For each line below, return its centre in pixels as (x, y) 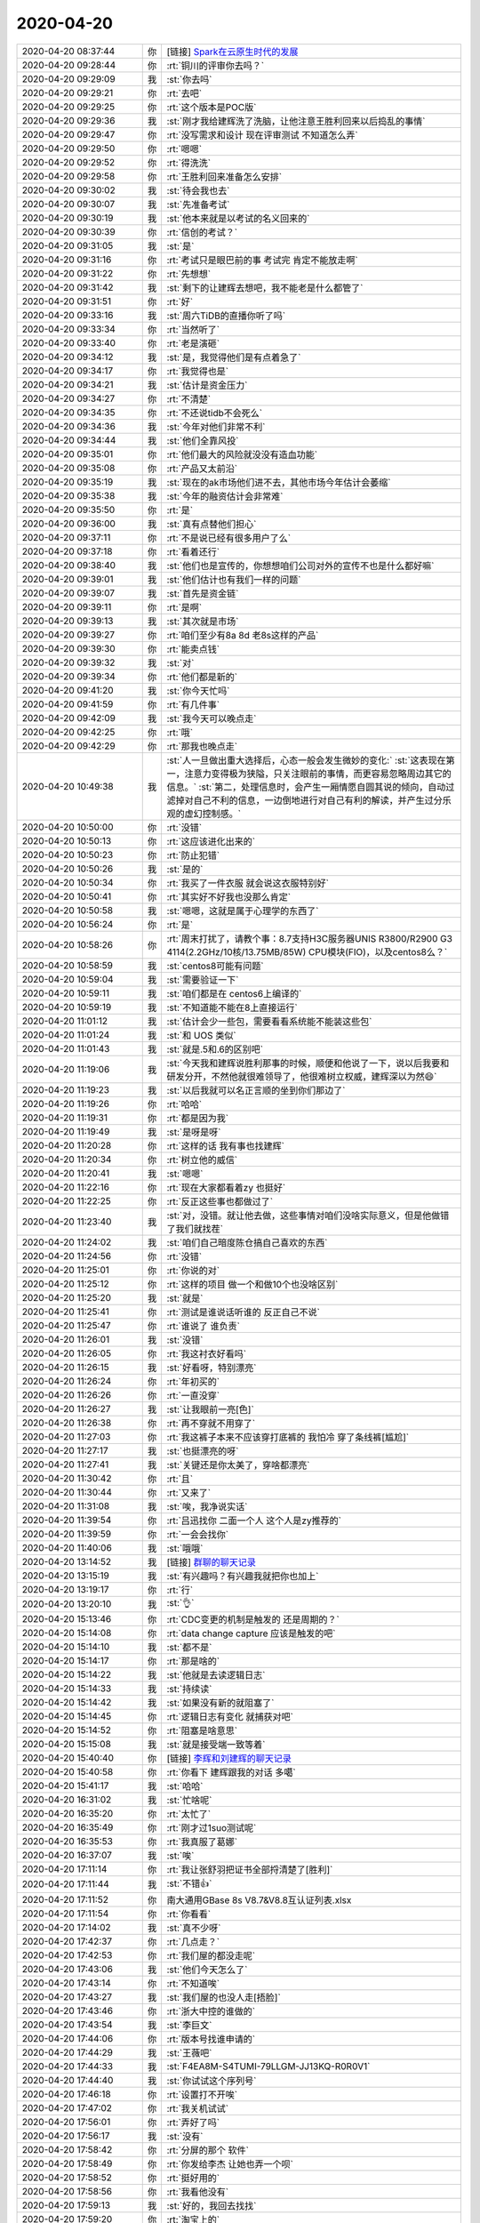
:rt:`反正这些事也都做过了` (220, 1201)
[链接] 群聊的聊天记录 (212, 1562)
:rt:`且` (180, 1479)
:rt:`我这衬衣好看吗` (207, 1353)
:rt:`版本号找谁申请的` (211, 2039)
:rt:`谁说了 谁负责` (203, 1326)
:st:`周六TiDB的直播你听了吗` (226, 316)
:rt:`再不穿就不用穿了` (211, 1423)
